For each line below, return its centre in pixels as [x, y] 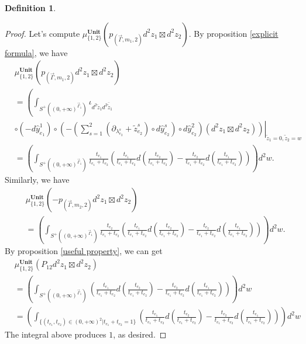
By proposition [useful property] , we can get [84, 251]
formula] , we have [36, 52]
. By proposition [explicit [233, 33]
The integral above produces [56, 334]
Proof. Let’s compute [42, 33]
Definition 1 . [30, 8]
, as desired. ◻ [140, 334]
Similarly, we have [37, 180]
